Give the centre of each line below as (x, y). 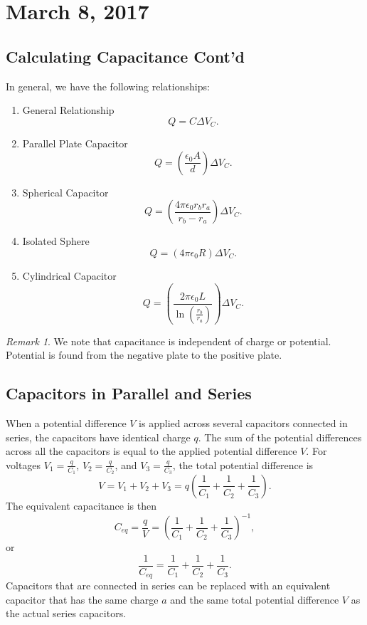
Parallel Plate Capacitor (75, 143)
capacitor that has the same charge (82, 599)
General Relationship (68, 110)
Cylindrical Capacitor (69, 275)
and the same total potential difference (255, 599)
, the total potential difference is (243, 464)
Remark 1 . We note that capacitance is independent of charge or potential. (169, 341)
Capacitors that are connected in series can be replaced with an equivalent (168, 585)
